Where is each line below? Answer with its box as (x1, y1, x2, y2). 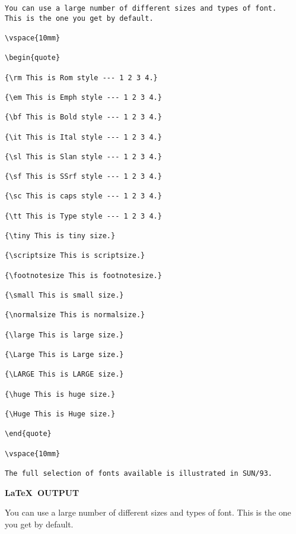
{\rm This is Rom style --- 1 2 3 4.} (5, 73, 158, 82)
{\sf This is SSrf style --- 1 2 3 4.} (5, 172, 162, 181)
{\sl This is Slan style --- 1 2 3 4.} (5, 152, 162, 161)
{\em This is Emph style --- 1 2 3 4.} (5, 93, 162, 102)
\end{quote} (5, 429, 52, 438)
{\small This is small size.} (5, 291, 124, 300)
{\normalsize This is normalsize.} (5, 311, 145, 320)
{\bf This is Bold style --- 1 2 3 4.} (5, 113, 162, 122)
